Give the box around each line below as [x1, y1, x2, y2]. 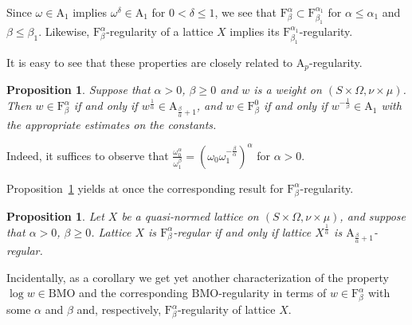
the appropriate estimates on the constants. [6, 116, 217, 132]
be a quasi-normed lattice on [121, 207, 259, 224]
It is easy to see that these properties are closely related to [6, 53, 293, 70]
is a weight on [253, 81, 322, 98]
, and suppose [339, 207, 406, 224]
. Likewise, [38, 23, 90, 40]
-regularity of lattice [177, 301, 276, 318]
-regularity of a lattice [106, 23, 214, 40]
